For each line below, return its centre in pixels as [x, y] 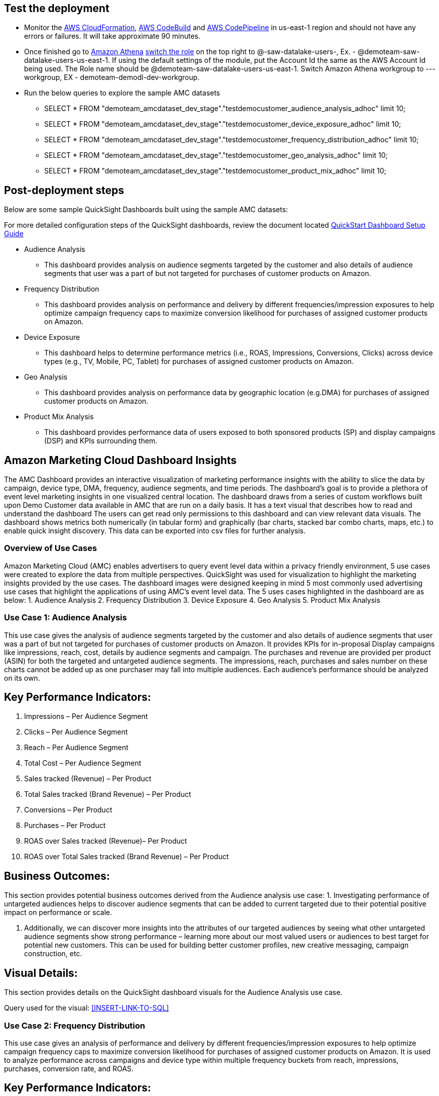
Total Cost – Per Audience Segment [83, 763]
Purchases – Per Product [65, 826]
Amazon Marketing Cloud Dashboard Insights [120, 460]
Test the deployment [57, 8]
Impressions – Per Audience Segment [86, 716]
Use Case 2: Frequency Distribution [75, 1025]
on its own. [22, 678]
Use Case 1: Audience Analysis [65, 618]
